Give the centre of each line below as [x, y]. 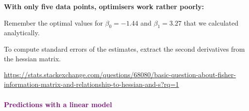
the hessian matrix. [33, 58]
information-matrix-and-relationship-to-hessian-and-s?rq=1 [91, 84]
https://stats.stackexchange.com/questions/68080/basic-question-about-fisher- [120, 75]
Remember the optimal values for [54, 22]
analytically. [22, 33]
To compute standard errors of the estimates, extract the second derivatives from [124, 49]
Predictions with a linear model [58, 104]
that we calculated [211, 22]
